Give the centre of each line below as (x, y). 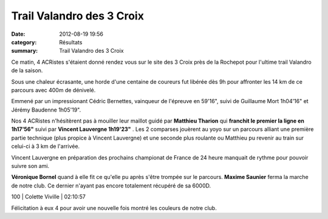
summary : (25, 51)
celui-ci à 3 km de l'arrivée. (46, 146)
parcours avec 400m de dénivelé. (53, 90)
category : (24, 42)
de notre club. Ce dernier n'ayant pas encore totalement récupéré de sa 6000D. (111, 186)
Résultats (71, 42)
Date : (18, 34)
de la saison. (27, 70)
